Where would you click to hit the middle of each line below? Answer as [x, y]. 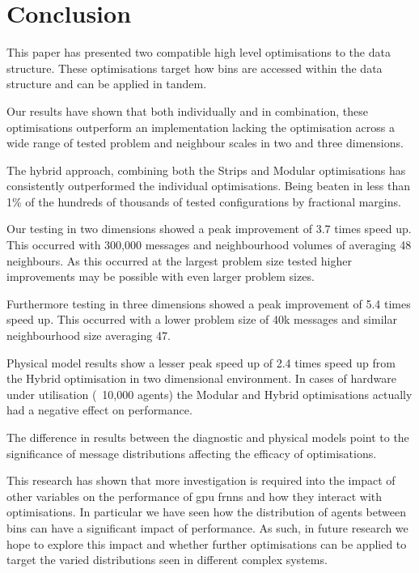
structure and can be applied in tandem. [107, 84]
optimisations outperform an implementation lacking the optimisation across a [201, 127]
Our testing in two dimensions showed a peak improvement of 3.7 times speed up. [209, 229]
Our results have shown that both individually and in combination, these [187, 110]
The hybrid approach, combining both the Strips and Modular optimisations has [206, 170]
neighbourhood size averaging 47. [89, 335]
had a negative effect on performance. [99, 410]
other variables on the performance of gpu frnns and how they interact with [195, 496]
